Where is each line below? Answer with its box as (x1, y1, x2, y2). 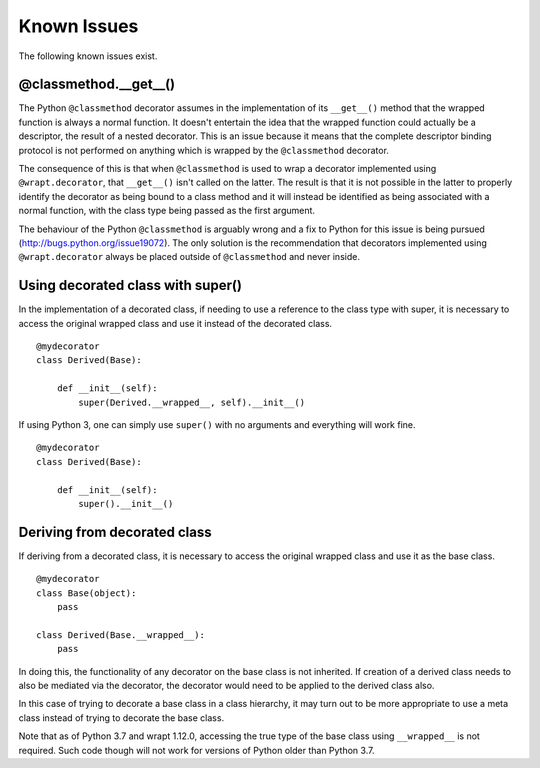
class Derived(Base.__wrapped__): (36, 629, 205, 640)
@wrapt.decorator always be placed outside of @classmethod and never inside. (18, 251, 360, 263)
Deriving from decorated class (18, 523, 212, 540)
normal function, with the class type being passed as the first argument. (18, 205, 315, 217)
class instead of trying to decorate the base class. (18, 711, 225, 724)
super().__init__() (78, 498, 174, 509)
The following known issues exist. (18, 50, 158, 62)
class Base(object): (36, 587, 137, 599)
